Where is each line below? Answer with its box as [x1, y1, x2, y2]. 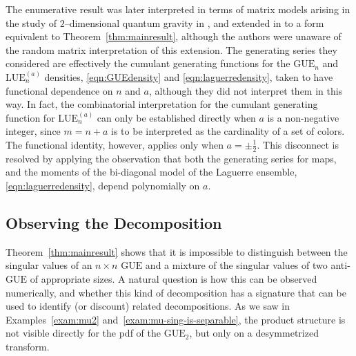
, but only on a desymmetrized [189, 326, 319, 340]
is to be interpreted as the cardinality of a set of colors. [111, 124, 345, 138]
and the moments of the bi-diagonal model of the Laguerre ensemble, [6, 165, 297, 179]
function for [6, 110, 55, 124]
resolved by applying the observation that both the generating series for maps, [6, 151, 337, 165]
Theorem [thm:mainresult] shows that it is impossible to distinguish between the [6, 244, 348, 259]
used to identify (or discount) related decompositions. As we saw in [6, 299, 290, 313]
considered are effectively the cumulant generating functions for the [6, 56, 290, 71]
